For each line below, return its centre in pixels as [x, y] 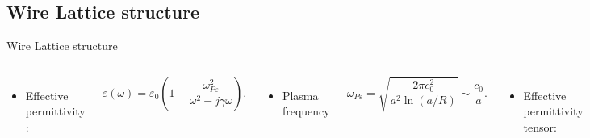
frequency [306, 111]
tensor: [540, 126]
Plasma [300, 95]
